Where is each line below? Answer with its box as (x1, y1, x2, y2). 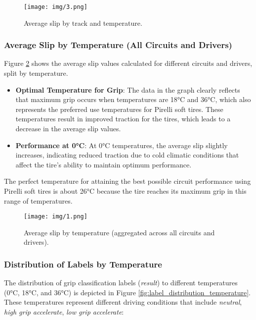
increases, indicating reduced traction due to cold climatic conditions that (15, 150, 239, 160)
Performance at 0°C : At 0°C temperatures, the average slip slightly (15, 140, 228, 150)
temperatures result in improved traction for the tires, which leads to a (15, 113, 231, 124)
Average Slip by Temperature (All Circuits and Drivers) (4, 39, 232, 51)
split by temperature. (4, 68, 68, 78)
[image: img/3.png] (24, 3, 87, 10)
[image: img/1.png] (24, 213, 87, 220)
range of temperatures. (4, 195, 73, 206)
